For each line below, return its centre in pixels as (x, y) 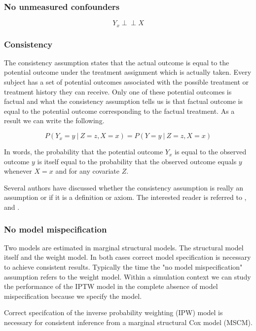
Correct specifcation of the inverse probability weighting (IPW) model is (113, 312)
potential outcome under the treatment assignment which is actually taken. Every (128, 72)
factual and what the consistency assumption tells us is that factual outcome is (123, 101)
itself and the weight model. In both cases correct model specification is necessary (128, 257)
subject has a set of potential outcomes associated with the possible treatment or (127, 82)
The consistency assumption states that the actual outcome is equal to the (117, 62)
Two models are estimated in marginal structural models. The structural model (124, 247)
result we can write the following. (54, 120)
